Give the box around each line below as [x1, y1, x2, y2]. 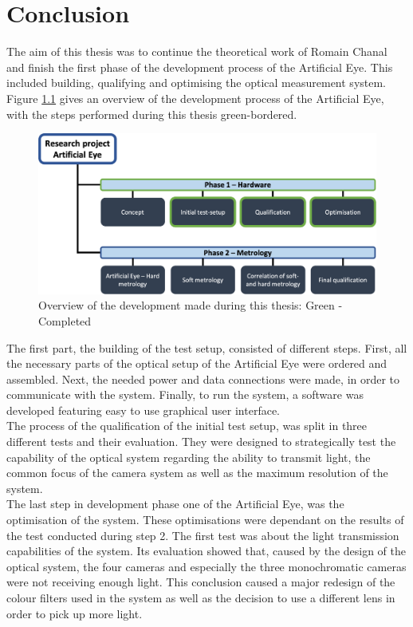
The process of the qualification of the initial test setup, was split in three [6, 417, 368, 434]
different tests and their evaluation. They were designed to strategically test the [6, 433, 396, 450]
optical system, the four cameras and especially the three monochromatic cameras [6, 558, 407, 574]
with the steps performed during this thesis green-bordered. [6, 105, 297, 122]
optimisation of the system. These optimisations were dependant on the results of [6, 511, 404, 528]
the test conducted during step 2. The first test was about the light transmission [6, 526, 399, 543]
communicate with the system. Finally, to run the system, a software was [6, 386, 364, 403]
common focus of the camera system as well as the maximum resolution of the [6, 464, 388, 481]
